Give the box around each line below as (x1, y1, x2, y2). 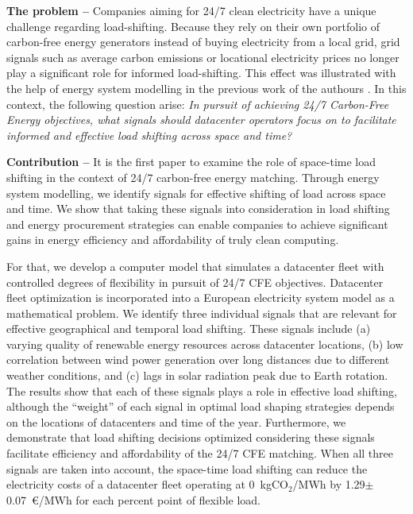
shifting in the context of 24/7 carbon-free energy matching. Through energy (6, 168, 380, 185)
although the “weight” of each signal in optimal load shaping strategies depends (6, 398, 395, 415)
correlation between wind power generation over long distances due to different (6, 351, 390, 368)
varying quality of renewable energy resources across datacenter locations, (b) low (6, 335, 403, 352)
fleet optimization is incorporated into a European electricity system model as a (6, 289, 395, 306)
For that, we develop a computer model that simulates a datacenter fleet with (6, 257, 384, 274)
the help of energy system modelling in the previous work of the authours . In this (6, 79, 407, 96)
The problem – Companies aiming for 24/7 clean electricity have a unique (6, 2, 376, 18)
